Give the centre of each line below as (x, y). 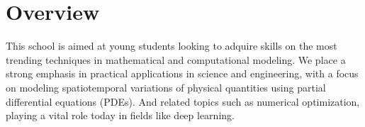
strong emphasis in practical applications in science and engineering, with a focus (182, 73)
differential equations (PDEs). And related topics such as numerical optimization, (183, 101)
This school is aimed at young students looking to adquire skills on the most (172, 46)
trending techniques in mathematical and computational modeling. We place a (176, 59)
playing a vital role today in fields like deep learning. (120, 115)
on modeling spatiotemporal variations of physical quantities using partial (166, 87)
